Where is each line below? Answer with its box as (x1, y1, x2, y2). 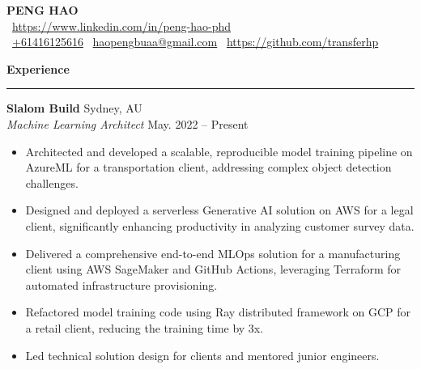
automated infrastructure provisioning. (25, 276, 218, 293)
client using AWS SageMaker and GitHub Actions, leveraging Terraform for (25, 261, 402, 278)
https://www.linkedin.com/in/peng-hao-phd (12, 17, 232, 34)
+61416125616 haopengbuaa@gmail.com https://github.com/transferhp (12, 33, 379, 50)
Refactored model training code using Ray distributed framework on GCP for (25, 303, 410, 320)
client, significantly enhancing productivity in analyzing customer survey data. (25, 217, 415, 234)
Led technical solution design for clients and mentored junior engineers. (25, 346, 380, 363)
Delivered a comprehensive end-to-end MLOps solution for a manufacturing (25, 244, 401, 261)
